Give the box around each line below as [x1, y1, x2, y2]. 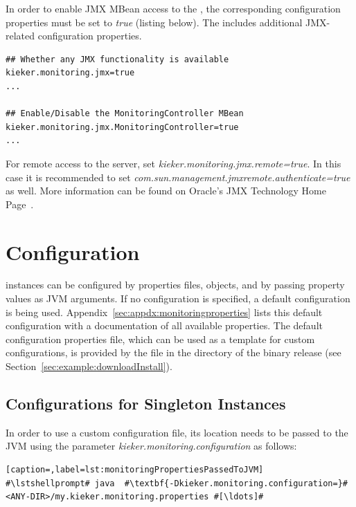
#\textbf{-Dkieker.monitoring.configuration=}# [124, 478, 348, 488]
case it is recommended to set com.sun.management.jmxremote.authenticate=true [6, 169, 350, 184]
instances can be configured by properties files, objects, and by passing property [6, 277, 345, 292]
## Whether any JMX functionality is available [6, 54, 229, 64]
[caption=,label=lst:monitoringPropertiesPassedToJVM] [6, 464, 264, 474]
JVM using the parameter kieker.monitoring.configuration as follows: [6, 439, 297, 453]
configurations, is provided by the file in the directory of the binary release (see [6, 345, 341, 360]
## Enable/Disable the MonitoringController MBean [6, 109, 244, 119]
